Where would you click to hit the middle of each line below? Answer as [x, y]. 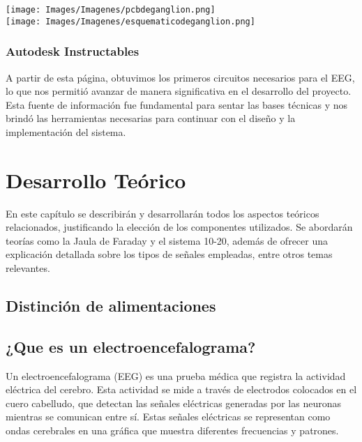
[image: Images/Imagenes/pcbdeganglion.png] [111, 10]
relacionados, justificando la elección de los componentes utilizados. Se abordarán [179, 227]
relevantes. [28, 268]
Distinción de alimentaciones [111, 305]
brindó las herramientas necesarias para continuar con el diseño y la [151, 118]
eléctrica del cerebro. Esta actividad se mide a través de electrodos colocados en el [181, 389]
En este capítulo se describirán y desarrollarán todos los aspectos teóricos [163, 213]
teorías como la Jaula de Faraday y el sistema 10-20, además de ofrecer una [167, 240]
